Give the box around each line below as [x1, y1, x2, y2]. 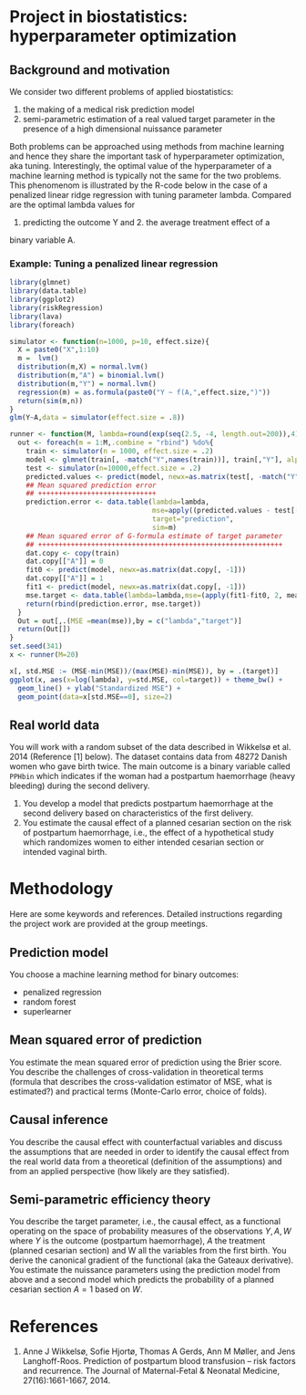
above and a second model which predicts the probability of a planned [9, 1275, 275, 1286]
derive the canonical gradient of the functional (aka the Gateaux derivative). [9, 1254, 294, 1265]
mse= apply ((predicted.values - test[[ [151, 506, 300, 515]
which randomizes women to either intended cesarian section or [22, 837, 264, 848]
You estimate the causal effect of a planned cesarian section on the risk [22, 817, 292, 828]
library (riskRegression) [9, 303, 104, 312]
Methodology [9, 879, 114, 900]
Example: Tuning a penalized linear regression [9, 257, 219, 270]
